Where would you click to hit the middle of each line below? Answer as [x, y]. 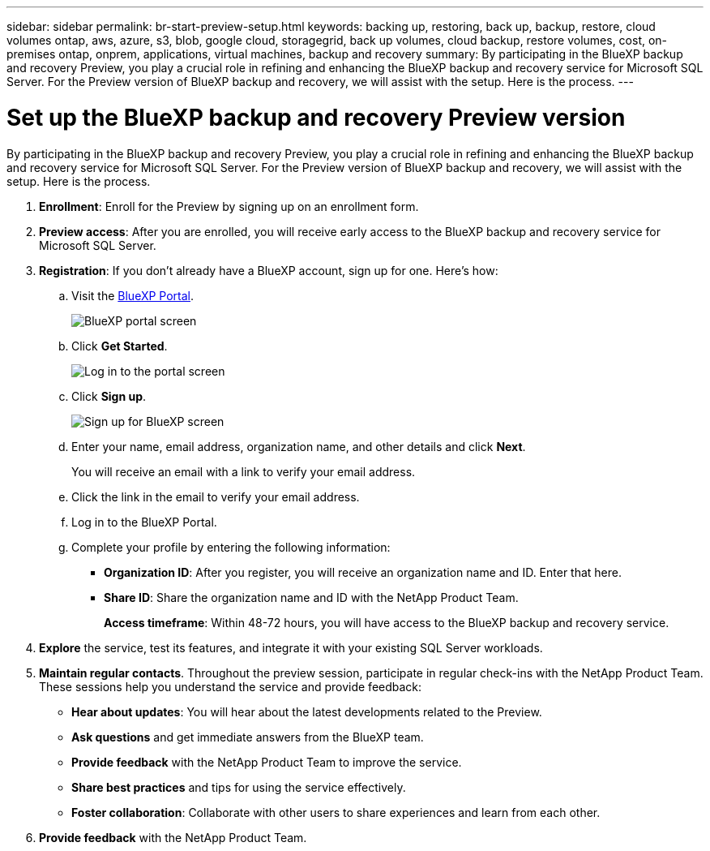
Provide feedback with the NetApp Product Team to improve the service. [267, 762]
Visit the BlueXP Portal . [133, 295]
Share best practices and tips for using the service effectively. [239, 787]
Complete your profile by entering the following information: [231, 547]
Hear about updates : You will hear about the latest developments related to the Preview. [307, 711]
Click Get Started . [120, 346]
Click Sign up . [109, 396]
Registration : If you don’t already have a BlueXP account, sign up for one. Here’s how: [269, 270]
